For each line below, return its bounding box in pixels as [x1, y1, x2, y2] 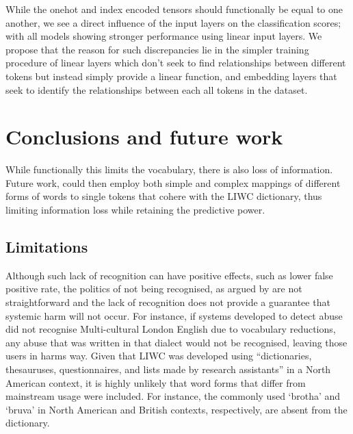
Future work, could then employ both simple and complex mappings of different [5, 175, 341, 190]
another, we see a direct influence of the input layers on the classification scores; [5, 15, 341, 29]
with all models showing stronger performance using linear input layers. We [5, 29, 322, 43]
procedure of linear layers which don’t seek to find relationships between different [5, 55, 346, 70]
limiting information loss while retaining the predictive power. [5, 203, 265, 217]
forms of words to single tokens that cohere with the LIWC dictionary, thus [5, 189, 322, 203]
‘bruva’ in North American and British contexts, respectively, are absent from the [5, 402, 348, 416]
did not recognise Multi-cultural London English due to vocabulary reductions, [5, 322, 336, 336]
